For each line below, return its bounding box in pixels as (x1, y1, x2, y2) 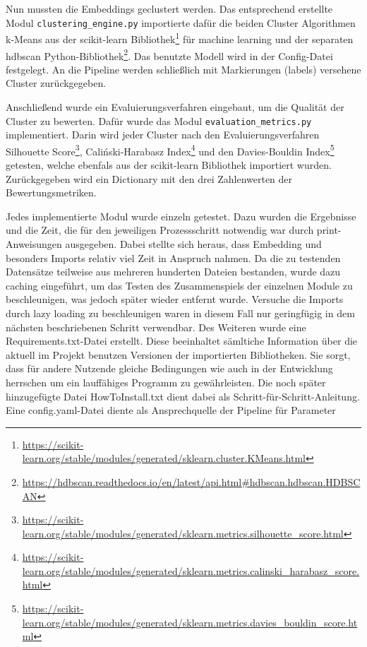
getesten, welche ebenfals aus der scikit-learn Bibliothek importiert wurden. (6, 158, 332, 172)
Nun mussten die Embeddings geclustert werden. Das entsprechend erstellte (6, 1, 333, 16)
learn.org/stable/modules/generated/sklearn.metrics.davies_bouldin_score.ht (22, 615, 358, 629)
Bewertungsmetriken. (6, 185, 97, 200)
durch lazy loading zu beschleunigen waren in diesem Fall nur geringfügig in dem (6, 305, 355, 320)
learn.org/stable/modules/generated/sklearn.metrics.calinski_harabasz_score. (22, 563, 360, 578)
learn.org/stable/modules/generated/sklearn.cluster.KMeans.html (22, 451, 306, 465)
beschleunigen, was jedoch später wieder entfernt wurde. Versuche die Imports (6, 292, 344, 307)
